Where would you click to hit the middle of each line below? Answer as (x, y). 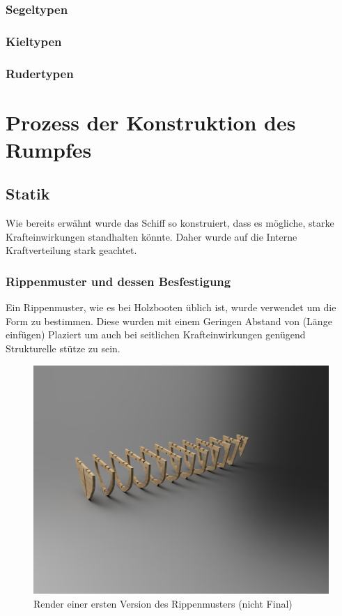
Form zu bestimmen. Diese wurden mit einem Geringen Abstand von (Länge (169, 321)
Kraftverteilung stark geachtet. (71, 250)
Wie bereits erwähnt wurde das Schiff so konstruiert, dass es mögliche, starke (170, 223)
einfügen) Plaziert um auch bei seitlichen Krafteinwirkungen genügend (156, 335)
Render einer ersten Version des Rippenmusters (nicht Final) (163, 603)
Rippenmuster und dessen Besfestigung (118, 281)
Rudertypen (40, 73)
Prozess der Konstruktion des (151, 122)
